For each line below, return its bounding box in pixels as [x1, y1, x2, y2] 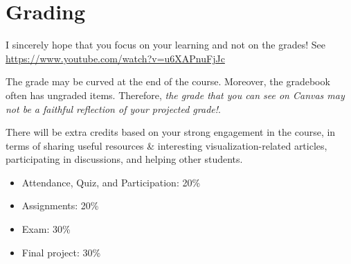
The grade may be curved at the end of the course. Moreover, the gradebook [6, 74, 330, 89]
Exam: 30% [21, 222, 71, 236]
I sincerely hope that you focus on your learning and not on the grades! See [6, 37, 326, 52]
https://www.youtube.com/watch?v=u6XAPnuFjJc [6, 51, 225, 65]
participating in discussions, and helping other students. [6, 152, 243, 166]
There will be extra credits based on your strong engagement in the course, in [6, 125, 336, 139]
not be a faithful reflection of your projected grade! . [6, 101, 221, 116]
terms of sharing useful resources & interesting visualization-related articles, [6, 138, 327, 152]
